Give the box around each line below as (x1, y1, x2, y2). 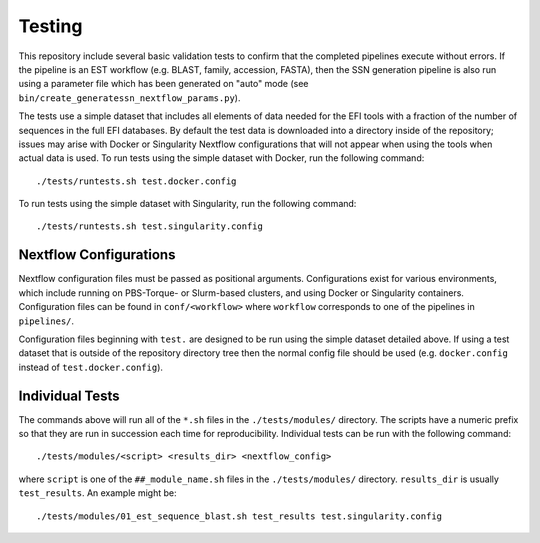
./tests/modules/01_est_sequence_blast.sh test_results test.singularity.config (36, 510, 443, 522)
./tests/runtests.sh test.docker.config (36, 175, 237, 187)
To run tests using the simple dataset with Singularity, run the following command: (18, 198, 357, 210)
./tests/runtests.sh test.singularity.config (36, 221, 264, 232)
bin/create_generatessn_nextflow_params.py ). (18, 91, 241, 104)
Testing (18, 15, 83, 37)
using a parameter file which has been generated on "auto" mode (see (18, 78, 309, 90)
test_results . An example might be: (18, 487, 177, 499)
